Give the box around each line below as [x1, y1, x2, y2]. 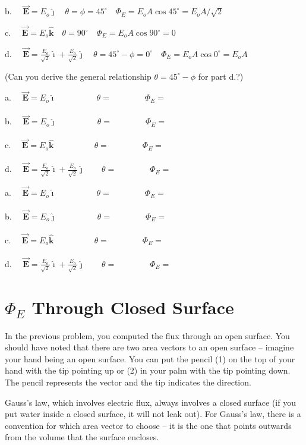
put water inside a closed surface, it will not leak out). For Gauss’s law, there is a [5, 408, 301, 420]
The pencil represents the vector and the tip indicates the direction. [5, 376, 251, 388]
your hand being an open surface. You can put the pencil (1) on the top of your [5, 352, 295, 365]
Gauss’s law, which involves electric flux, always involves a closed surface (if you [5, 396, 296, 408]
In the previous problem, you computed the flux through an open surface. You [5, 329, 290, 341]
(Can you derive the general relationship [5, 70, 152, 82]
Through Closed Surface [31, 294, 234, 319]
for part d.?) [198, 70, 244, 82]
